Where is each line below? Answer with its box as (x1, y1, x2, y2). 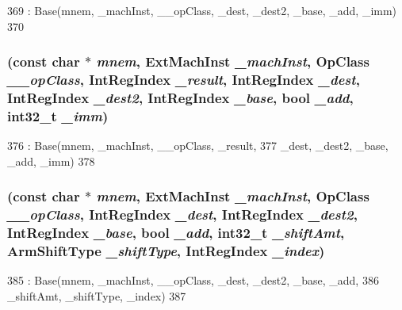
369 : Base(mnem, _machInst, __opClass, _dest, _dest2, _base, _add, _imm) (7, 2, 397, 18)
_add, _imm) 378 (7, 152, 95, 169)
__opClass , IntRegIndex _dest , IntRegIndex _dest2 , (7, 205, 358, 224)
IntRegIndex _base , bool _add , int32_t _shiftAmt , (7, 223, 345, 243)
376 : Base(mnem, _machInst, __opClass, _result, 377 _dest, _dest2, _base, (7, 137, 389, 154)
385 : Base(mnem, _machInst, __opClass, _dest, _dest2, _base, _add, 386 (7, 272, 379, 289)
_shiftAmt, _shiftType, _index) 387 (7, 287, 186, 304)
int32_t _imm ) (7, 105, 109, 125)
